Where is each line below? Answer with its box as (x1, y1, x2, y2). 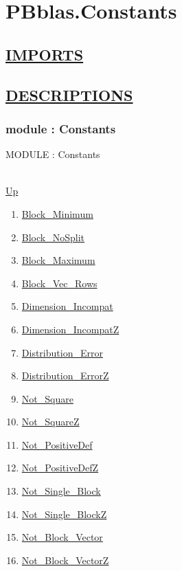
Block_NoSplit (21, 229, 85, 244)
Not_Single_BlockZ (21, 506, 107, 521)
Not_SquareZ (21, 414, 80, 429)
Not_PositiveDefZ (21, 460, 99, 475)
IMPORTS (5, 43, 84, 65)
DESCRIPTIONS (5, 84, 133, 105)
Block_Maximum (21, 253, 95, 267)
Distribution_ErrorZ (21, 368, 109, 383)
